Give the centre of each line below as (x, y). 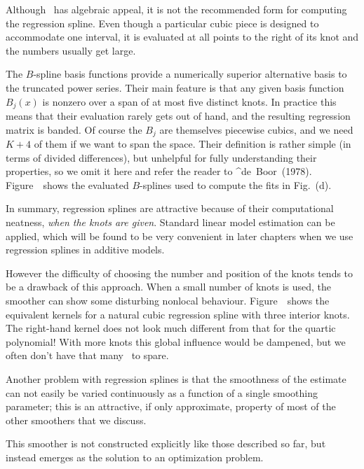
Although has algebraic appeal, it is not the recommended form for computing (176, 9)
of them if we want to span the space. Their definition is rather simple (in (193, 144)
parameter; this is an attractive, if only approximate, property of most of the (171, 406)
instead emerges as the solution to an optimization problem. (135, 457)
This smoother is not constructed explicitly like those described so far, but (166, 443)
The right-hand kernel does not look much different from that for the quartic (171, 328)
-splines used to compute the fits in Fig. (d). (236, 184)
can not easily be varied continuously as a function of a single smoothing (162, 392)
